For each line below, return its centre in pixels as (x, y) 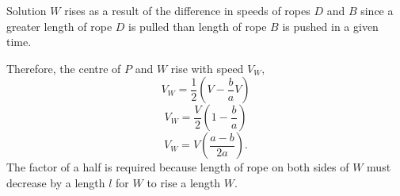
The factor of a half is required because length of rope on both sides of (178, 167)
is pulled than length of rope (198, 26)
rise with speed (207, 68)
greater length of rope (59, 26)
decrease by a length (56, 182)
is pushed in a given (330, 26)
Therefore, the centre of (64, 68)
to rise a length (184, 182)
